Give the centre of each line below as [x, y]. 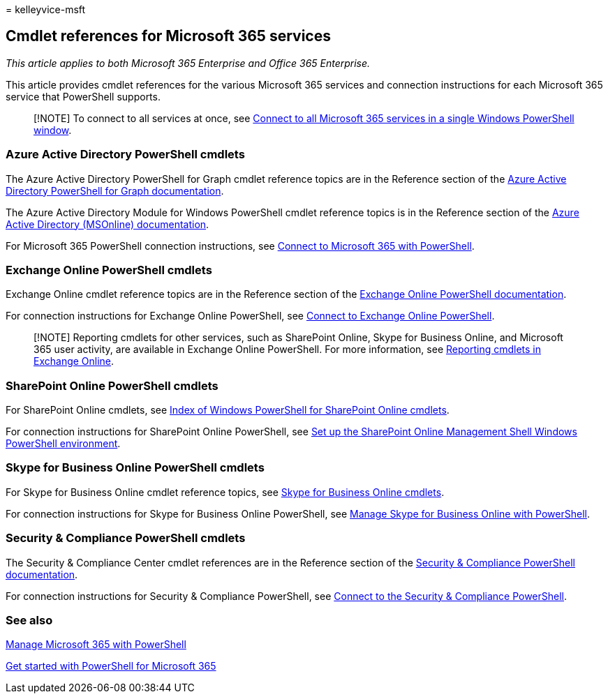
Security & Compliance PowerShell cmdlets [126, 538]
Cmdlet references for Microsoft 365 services [168, 36]
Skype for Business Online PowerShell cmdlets [135, 468]
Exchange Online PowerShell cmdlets [109, 270]
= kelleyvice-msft [46, 9]
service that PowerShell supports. [83, 96]
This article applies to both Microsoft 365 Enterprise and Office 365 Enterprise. [188, 63]
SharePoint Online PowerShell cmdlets [112, 385]
